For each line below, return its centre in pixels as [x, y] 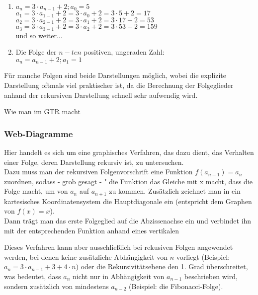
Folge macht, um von [36, 191]
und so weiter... [39, 35]
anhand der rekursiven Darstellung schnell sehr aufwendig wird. [101, 95]
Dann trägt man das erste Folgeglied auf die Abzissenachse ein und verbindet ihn [128, 221]
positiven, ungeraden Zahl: [124, 52]
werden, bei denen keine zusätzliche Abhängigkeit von [86, 257]
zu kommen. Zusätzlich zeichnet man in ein [175, 191]
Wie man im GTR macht [42, 111]
